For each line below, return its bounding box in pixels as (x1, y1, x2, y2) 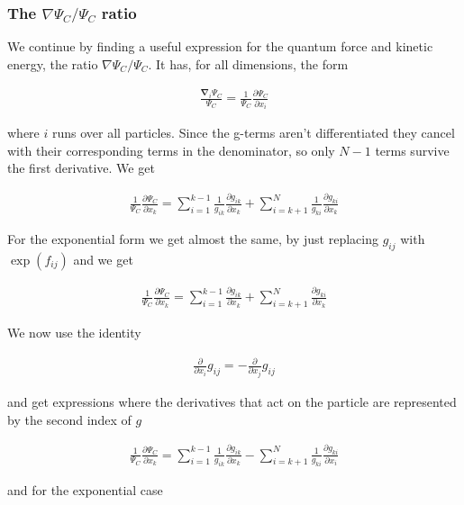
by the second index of (7, 410, 132, 428)
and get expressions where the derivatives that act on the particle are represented (7, 392, 457, 411)
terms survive (375, 140, 450, 159)
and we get (73, 249, 133, 268)
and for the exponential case (7, 481, 163, 500)
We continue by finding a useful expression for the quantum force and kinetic (7, 37, 433, 56)
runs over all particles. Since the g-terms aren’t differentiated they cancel (51, 123, 455, 142)
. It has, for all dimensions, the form (148, 54, 349, 73)
